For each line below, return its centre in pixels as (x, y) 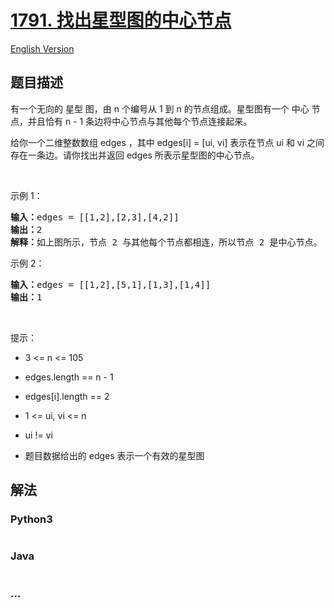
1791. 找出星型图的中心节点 (121, 20)
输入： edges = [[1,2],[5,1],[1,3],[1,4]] (111, 284)
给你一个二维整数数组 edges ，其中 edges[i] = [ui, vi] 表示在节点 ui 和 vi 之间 (167, 142)
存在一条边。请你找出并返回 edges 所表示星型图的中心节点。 (135, 155)
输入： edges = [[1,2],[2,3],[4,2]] (95, 217)
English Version (42, 48)
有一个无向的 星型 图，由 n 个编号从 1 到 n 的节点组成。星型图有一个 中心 (160, 108)
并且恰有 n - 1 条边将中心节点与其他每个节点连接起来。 (140, 121)
